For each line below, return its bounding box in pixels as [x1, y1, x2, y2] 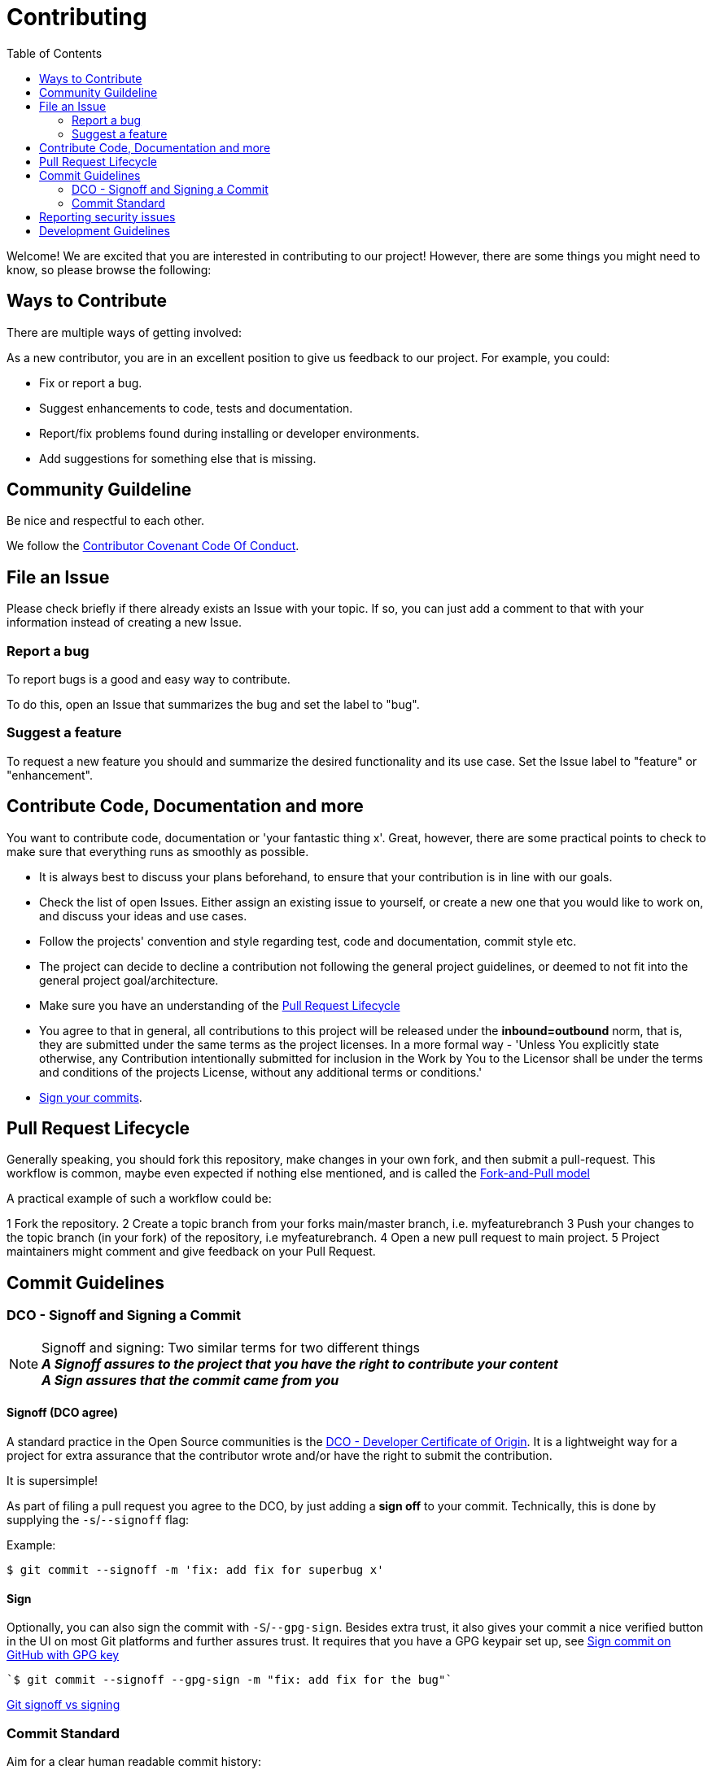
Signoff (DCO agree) [7, 1405, 118, 1420]
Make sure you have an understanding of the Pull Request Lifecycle [39, 998, 400, 1012]
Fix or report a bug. [39, 375, 142, 390]
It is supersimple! [7, 1473, 98, 1488]
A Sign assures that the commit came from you [41, 1371, 339, 1388]
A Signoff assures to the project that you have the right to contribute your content [41, 1355, 558, 1372]
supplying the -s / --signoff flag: [7, 1512, 190, 1527]
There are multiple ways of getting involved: [7, 325, 242, 339]
